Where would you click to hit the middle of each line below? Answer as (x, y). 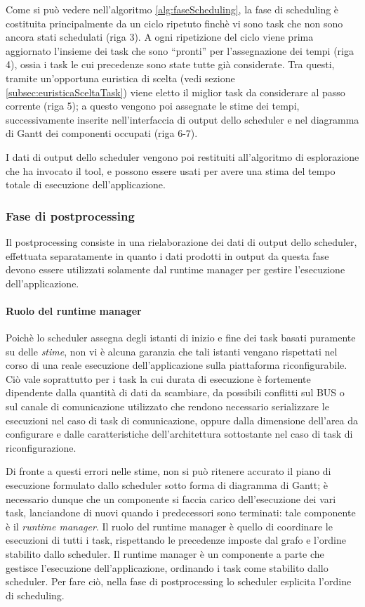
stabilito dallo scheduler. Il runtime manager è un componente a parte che (165, 554)
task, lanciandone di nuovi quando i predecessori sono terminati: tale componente (181, 513)
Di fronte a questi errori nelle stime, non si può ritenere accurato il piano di (168, 471)
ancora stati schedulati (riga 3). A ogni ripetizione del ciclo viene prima (160, 37)
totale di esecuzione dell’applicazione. (86, 184)
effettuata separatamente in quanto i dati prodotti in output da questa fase (167, 255)
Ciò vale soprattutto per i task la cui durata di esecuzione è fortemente (158, 378)
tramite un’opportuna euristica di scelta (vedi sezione (120, 78)
